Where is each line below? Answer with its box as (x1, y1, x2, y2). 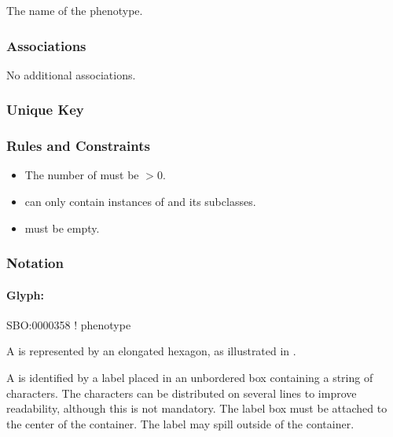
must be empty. (24, 219, 100, 236)
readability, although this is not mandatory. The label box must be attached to (6, 400, 387, 417)
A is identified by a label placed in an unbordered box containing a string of (6, 369, 373, 386)
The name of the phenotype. (6, 2, 143, 18)
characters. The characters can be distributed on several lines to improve (6, 384, 357, 401)
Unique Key (6, 100, 84, 119)
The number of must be (24, 167, 139, 183)
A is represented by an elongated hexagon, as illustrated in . (6, 343, 296, 359)
